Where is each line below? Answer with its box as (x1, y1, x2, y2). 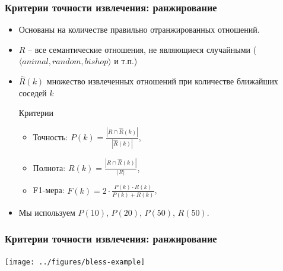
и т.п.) (114, 55, 138, 67)
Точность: (33, 131, 68, 143)
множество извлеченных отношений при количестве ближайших (46, 75, 278, 87)
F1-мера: (33, 184, 65, 196)
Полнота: (33, 161, 66, 174)
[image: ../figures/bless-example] (5, 257, 145, 266)
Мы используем (18, 206, 75, 218)
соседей (18, 86, 47, 99)
